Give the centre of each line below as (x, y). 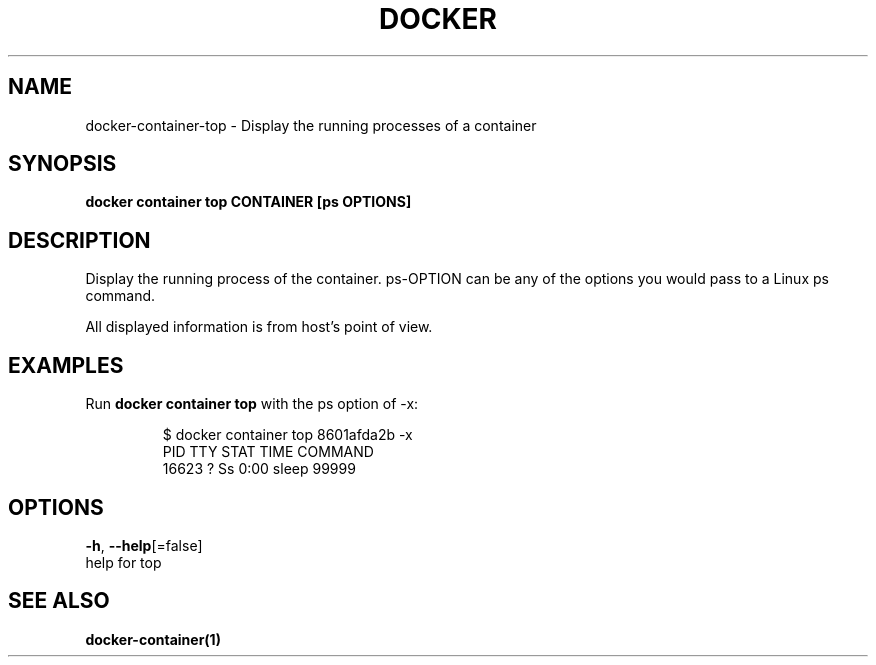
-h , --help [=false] (144, 545)
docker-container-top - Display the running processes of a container (311, 125)
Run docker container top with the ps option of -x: (252, 404)
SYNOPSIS (62, 164)
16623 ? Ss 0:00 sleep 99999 (259, 469)
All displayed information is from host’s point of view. (259, 327)
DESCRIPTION (79, 240)
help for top (123, 562)
